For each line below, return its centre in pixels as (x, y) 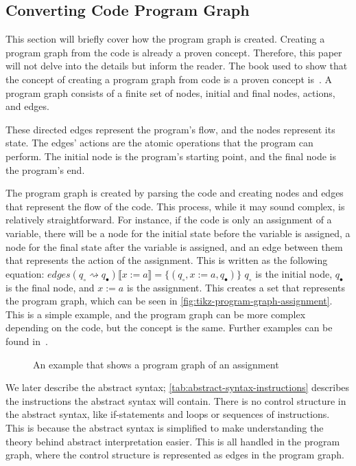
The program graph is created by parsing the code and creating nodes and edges (175, 193)
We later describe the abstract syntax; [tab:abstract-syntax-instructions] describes (178, 387)
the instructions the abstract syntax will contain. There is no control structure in (176, 400)
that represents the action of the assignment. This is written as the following (167, 260)
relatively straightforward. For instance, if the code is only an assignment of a (169, 220)
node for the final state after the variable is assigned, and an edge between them (174, 246)
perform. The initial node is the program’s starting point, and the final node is (171, 156)
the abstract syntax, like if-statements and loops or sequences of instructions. (168, 414)
